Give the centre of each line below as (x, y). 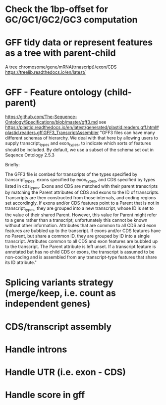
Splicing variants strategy (59, 283)
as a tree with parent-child (60, 53)
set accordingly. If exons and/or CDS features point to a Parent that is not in (82, 203)
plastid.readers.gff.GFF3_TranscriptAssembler (52, 133)
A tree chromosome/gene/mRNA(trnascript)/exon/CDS (61, 67)
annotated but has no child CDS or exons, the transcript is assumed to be (80, 252)
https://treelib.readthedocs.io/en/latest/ (45, 72)
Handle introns (36, 349)
